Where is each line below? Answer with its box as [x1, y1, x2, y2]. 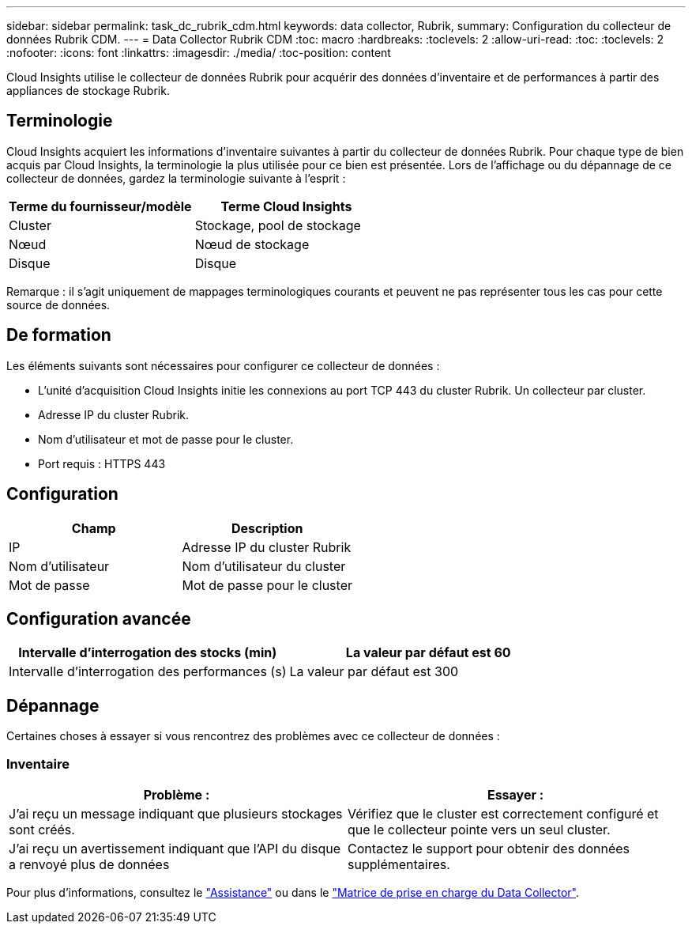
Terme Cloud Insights [220, 198, 352, 214]
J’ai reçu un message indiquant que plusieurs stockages [9, 805, 343, 822]
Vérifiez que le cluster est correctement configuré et [348, 805, 659, 822]
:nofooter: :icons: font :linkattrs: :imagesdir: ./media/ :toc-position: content [6, 46, 391, 59]
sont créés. [9, 821, 75, 837]
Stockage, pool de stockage [194, 217, 361, 233]
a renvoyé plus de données [9, 856, 170, 872]
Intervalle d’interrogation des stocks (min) [18, 645, 277, 661]
